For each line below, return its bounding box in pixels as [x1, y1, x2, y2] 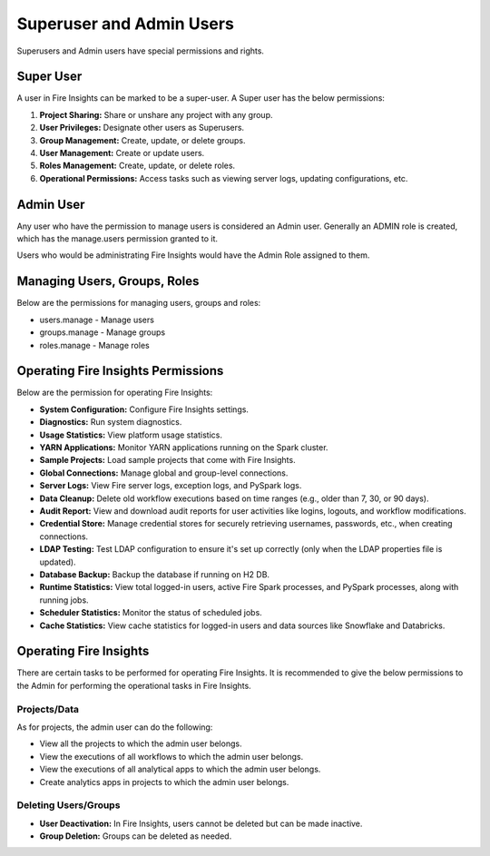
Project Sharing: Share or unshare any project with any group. [39, 109, 273, 120]
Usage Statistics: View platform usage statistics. [39, 429, 222, 440]
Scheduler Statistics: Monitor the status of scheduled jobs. [39, 607, 262, 618]
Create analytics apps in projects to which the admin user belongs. [39, 776, 289, 787]
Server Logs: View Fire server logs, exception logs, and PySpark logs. [39, 480, 302, 491]
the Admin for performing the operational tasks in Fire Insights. [16, 680, 251, 691]
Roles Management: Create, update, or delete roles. [39, 160, 236, 172]
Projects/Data [16, 703, 79, 715]
